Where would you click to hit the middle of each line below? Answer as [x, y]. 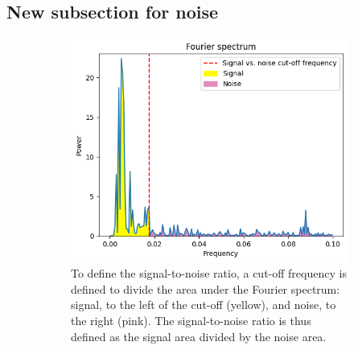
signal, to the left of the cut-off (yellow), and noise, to [204, 305]
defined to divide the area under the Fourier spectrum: [206, 288]
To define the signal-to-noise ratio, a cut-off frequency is [209, 273]
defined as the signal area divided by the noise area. [199, 336]
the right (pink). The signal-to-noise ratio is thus [191, 321]
